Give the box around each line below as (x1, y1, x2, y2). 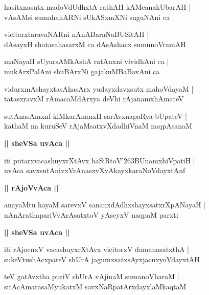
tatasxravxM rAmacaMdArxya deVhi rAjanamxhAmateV (4, 93, 184, 104)
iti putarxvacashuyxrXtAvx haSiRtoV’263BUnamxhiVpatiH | (4, 155, 195, 165)
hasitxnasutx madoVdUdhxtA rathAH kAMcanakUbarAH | (4, 2, 191, 12)
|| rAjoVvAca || (4, 182, 59, 193)
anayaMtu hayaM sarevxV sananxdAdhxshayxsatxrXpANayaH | (4, 199, 205, 210)
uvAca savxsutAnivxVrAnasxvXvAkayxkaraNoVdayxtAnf (4, 165, 185, 176)
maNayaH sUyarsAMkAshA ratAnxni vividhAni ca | (4, 56, 169, 67)
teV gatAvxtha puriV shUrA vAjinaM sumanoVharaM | (4, 271, 179, 282)
